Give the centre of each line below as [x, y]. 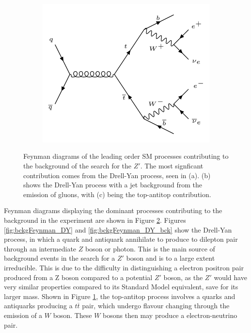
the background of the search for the [78, 166]
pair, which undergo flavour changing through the [156, 306]
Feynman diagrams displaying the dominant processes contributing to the [113, 210]
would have [230, 277]
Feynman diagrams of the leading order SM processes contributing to [126, 156]
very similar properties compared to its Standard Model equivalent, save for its [121, 287]
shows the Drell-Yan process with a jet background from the [113, 185]
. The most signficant [172, 166]
